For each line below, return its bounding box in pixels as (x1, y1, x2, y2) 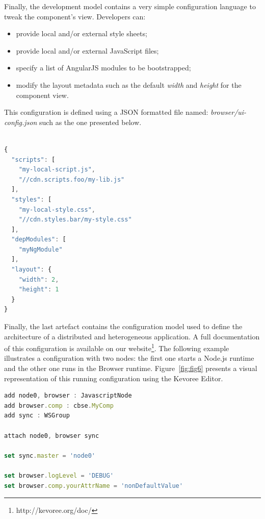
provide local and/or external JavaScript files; (16, 45, 159, 56)
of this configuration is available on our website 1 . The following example (4, 341, 229, 353)
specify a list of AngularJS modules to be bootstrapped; (16, 62, 191, 73)
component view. (16, 89, 69, 100)
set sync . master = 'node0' (4, 452, 96, 459)
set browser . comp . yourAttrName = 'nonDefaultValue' (4, 482, 183, 489)
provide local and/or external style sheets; (16, 28, 147, 39)
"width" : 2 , (18, 276, 59, 283)
